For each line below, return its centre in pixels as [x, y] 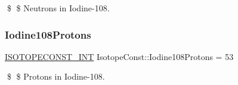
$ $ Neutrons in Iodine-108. [58, 8]
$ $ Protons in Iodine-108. [56, 76]
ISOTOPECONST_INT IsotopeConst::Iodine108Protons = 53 [119, 56]
